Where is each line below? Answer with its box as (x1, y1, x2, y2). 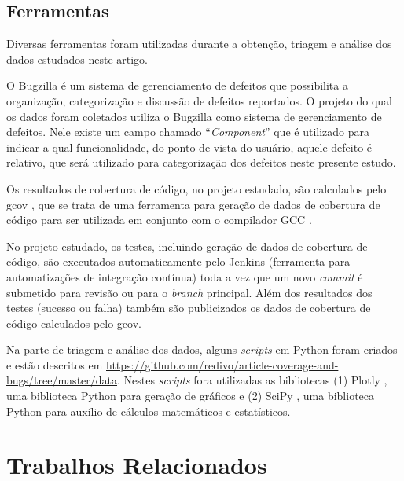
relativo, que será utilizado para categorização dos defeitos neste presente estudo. (6, 154, 396, 171)
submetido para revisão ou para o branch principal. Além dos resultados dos (6, 284, 373, 300)
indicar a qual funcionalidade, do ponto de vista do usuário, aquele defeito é (6, 138, 373, 155)
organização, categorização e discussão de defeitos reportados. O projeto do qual (6, 92, 392, 108)
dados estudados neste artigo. (6, 50, 149, 67)
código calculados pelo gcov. (6, 314, 141, 331)
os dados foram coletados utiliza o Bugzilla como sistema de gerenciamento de (6, 108, 382, 124)
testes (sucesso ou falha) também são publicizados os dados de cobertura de (6, 299, 371, 316)
